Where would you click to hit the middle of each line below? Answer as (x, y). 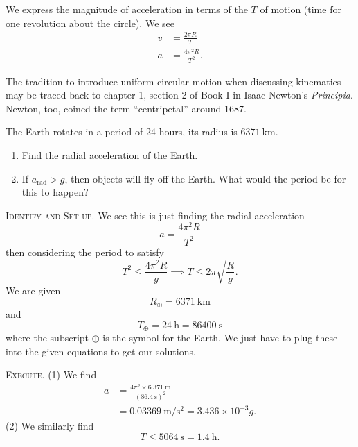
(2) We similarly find (50, 426)
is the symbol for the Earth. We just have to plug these (220, 337)
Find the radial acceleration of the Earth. (110, 154)
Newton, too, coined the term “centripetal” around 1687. (126, 108)
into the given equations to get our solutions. (101, 351)
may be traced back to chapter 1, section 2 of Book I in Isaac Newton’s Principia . (179, 95)
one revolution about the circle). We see (90, 23)
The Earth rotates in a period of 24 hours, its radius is (122, 132)
